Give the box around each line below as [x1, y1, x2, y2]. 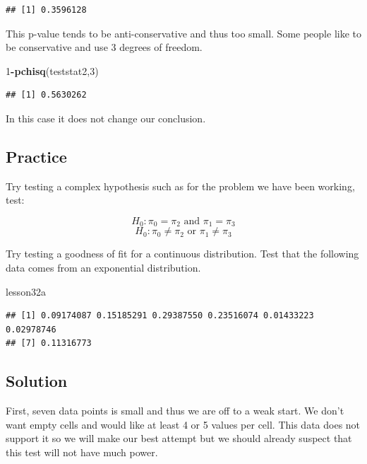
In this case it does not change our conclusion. [6, 110, 206, 125]
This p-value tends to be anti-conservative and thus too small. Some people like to [6, 25, 361, 40]
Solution [6, 370, 68, 392]
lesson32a [6, 284, 46, 298]
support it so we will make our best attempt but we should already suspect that [6, 431, 352, 446]
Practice [6, 145, 67, 167]
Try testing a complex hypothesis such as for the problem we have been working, [6, 178, 355, 193]
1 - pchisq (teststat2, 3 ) [6, 63, 99, 78]
